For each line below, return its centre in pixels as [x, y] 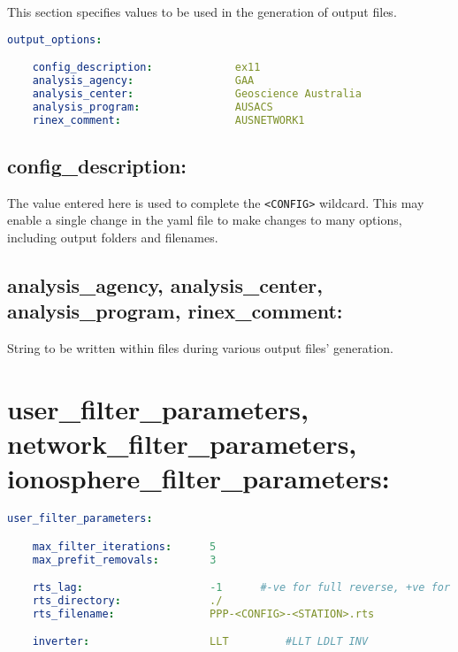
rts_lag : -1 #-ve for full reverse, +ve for [241, 588]
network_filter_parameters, [182, 444]
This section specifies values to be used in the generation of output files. [202, 12]
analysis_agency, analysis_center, [165, 284]
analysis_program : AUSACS [153, 107]
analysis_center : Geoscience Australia [197, 93]
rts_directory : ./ [127, 601]
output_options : [55, 39]
